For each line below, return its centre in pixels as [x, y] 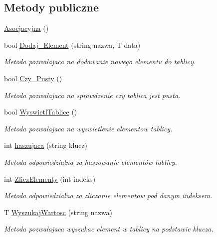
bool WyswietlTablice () [41, 112]
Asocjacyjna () [26, 28]
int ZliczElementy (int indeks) [50, 178]
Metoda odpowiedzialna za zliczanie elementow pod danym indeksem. [108, 195]
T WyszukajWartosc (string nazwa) [58, 212]
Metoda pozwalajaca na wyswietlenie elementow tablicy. [88, 128]
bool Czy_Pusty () [33, 78]
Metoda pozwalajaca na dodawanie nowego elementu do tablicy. [100, 61]
